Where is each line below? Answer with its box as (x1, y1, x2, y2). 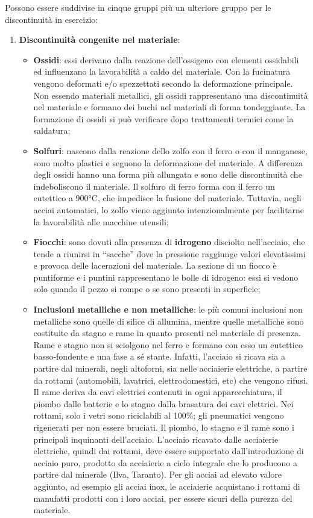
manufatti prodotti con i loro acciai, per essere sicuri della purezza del (33, 491, 292, 504)
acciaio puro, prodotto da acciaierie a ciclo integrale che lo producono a (33, 456, 297, 469)
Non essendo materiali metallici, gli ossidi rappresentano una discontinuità (33, 89, 308, 101)
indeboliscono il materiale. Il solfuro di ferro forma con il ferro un (33, 179, 275, 192)
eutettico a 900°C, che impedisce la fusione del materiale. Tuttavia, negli (33, 192, 302, 204)
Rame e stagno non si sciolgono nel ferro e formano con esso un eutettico (33, 338, 303, 351)
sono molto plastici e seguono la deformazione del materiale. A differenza (33, 156, 303, 169)
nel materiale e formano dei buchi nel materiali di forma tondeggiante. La (33, 101, 306, 113)
